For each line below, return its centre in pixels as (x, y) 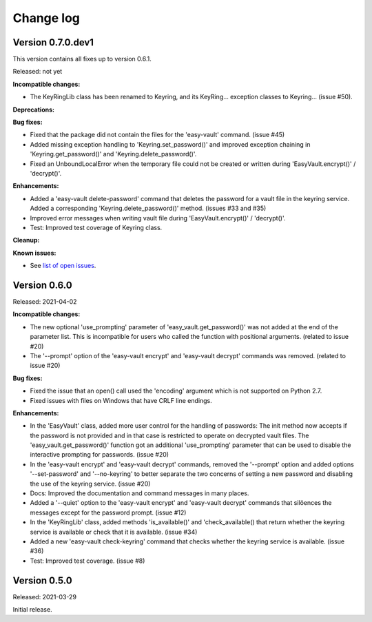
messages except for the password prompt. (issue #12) (108, 512)
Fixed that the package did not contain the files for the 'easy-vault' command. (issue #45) (157, 135)
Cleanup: (26, 240)
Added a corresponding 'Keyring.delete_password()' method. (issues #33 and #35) (148, 208)
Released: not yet (38, 72)
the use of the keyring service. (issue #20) (90, 484)
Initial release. (32, 610)
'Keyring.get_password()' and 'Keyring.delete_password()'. (113, 154)
